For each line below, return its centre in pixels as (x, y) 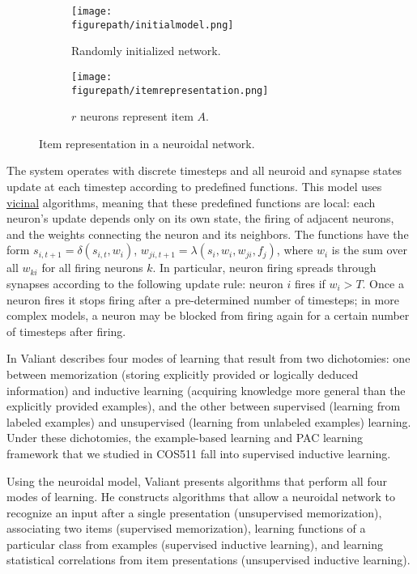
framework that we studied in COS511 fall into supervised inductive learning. (199, 453)
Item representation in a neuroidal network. (147, 143)
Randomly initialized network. (146, 51)
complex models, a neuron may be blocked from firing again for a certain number (208, 315)
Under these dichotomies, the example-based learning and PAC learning (185, 438)
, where (295, 250)
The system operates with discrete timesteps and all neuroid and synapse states (204, 170)
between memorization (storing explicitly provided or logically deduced (183, 374)
